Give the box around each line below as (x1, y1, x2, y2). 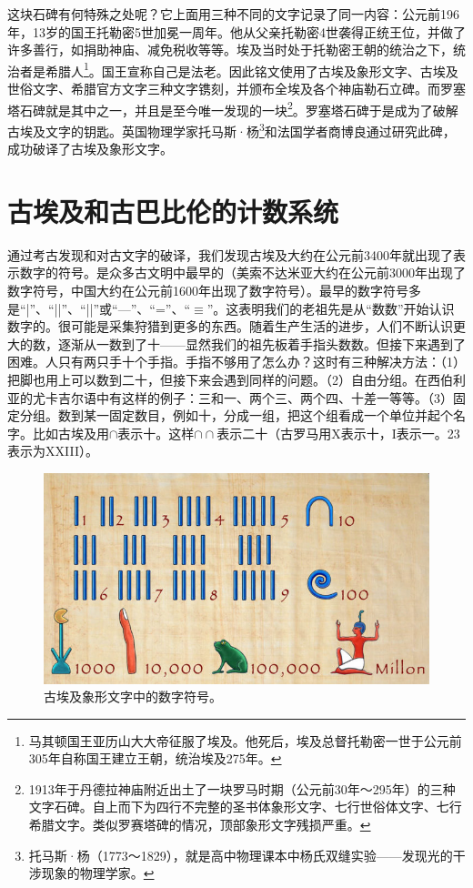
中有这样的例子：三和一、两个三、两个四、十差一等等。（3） (96, 388, 453, 407)
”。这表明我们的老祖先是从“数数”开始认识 (206, 298, 455, 318)
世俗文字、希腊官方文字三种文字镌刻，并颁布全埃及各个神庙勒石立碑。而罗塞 (7, 79, 466, 98)
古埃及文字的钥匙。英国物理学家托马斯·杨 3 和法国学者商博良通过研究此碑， (7, 118, 456, 140)
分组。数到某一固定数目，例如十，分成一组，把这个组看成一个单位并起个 (19, 406, 453, 425)
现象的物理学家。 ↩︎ (41, 863, 155, 883)
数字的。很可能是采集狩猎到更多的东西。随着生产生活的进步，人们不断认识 (7, 317, 453, 336)
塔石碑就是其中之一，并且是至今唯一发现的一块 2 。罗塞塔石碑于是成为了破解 (7, 97, 458, 119)
